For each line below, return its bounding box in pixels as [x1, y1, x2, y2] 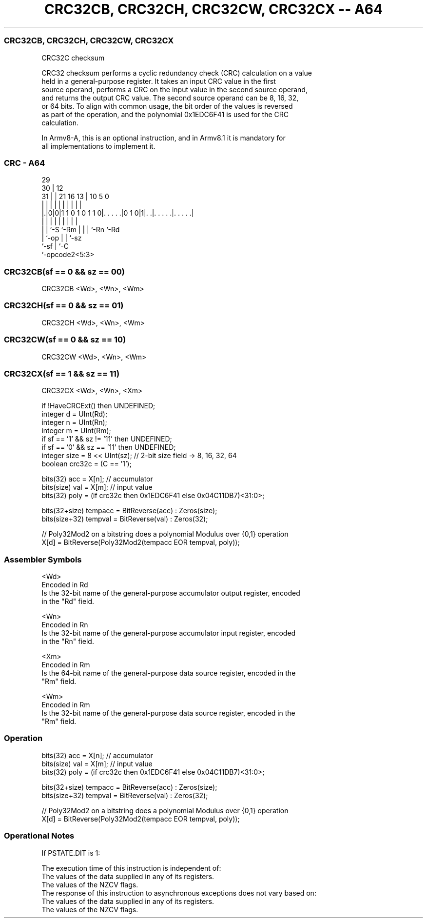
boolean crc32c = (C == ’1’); [41, 460, 132, 468]
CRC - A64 [4, 158, 45, 168]
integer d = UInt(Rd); [41, 410, 108, 419]
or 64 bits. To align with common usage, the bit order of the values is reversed [41, 101, 293, 110]
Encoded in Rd [41, 581, 88, 589]
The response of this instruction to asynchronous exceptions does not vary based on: [41, 888, 316, 897]
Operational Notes [4, 831, 75, 841]
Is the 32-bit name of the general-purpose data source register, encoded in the [41, 709, 295, 717]
